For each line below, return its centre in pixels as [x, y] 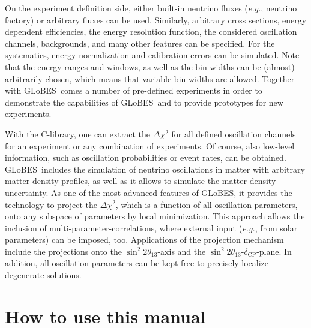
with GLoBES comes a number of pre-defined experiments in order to [134, 90]
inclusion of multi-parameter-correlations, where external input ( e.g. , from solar [151, 228]
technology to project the [51, 204]
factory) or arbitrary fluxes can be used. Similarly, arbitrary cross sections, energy [156, 19]
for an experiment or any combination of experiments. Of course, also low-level [150, 145]
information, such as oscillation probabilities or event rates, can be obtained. [146, 157]
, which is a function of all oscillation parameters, [207, 204]
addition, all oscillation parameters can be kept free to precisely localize [137, 263]
